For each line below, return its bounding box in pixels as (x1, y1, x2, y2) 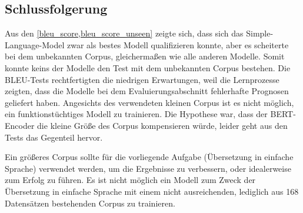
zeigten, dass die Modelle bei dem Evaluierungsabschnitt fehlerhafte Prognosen (5, 85, 289, 97)
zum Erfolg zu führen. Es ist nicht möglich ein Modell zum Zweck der (5, 174, 256, 186)
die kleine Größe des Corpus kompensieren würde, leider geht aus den (37, 119, 288, 131)
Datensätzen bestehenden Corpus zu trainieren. (5, 197, 175, 209)
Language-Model (5, 38, 65, 51)
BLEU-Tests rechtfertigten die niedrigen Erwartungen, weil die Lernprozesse (5, 73, 279, 85)
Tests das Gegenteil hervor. (5, 131, 103, 143)
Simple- (246, 27, 274, 39)
